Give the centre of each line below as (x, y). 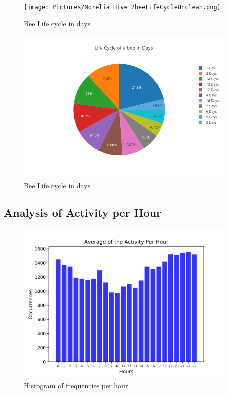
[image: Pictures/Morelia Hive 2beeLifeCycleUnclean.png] (122, 7)
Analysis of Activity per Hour (83, 212)
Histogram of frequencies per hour (76, 385)
